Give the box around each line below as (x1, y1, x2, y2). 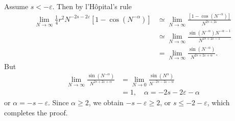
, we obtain (88, 97, 124, 108)
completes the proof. (4, 107, 68, 117)
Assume (4, 1, 29, 11)
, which (207, 97, 230, 108)
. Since (48, 97, 69, 108)
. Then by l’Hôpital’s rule (52, 1, 132, 11)
